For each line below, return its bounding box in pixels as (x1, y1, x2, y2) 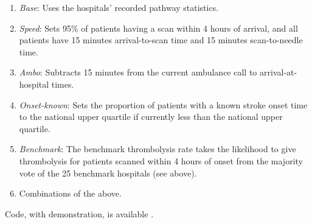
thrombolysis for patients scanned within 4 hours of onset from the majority (19, 154, 303, 167)
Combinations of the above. (19, 187, 122, 200)
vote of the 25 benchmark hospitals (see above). (19, 166, 197, 179)
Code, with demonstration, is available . (5, 207, 154, 220)
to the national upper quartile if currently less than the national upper (19, 110, 283, 123)
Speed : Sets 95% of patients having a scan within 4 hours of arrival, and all (19, 21, 298, 34)
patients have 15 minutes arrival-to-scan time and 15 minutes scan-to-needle (19, 33, 303, 46)
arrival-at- (260, 66, 297, 79)
